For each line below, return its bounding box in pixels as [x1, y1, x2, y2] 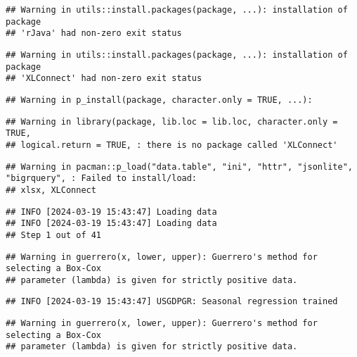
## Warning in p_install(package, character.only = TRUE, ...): [6, 94, 313, 105]
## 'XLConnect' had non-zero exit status [6, 73, 202, 84]
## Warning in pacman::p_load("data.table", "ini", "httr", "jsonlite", [6, 161, 353, 172]
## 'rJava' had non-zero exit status [6, 28, 182, 39]
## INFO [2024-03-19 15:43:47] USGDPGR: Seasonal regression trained [6, 296, 338, 307]
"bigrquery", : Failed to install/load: [6, 173, 197, 184]
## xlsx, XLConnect [6, 184, 96, 195]
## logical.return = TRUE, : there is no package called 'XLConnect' [6, 139, 338, 150]
